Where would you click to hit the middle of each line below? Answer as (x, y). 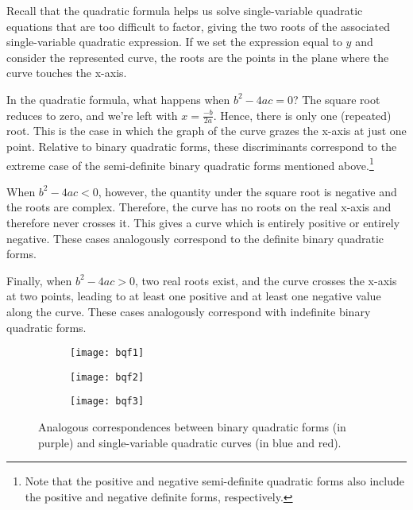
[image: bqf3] (107, 402)
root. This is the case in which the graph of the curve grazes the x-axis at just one (206, 131)
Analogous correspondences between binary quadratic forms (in (192, 427)
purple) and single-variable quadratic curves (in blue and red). (190, 442)
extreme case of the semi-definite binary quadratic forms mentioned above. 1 (190, 164)
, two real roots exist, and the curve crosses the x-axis (266, 280)
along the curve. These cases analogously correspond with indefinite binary (189, 311)
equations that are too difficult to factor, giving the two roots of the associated (199, 26)
